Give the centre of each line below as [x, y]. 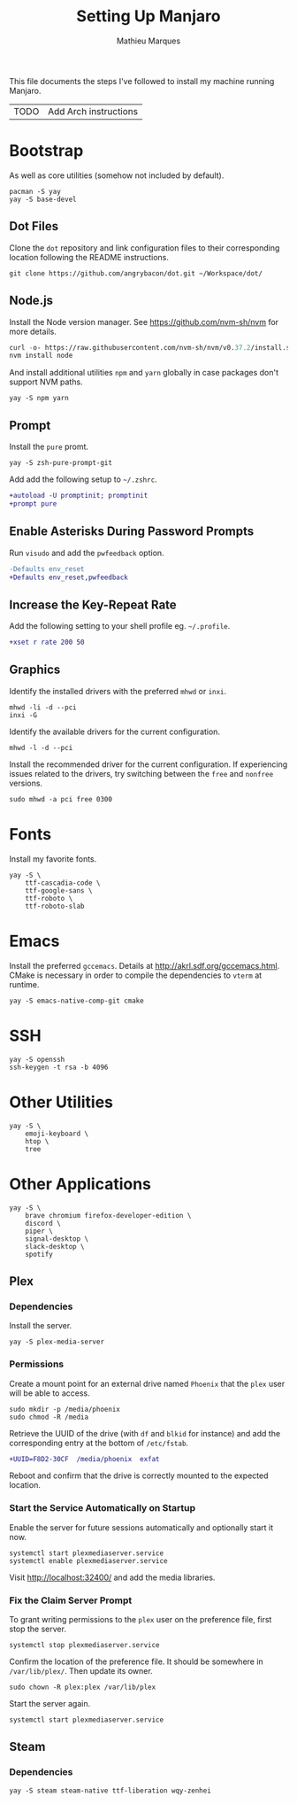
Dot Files [34, 226]
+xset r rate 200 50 [47, 643]
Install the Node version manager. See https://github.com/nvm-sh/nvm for [144, 321]
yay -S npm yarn [39, 399]
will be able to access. [49, 1393]
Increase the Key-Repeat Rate [93, 604]
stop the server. [38, 1629]
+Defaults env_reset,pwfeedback [69, 577]
